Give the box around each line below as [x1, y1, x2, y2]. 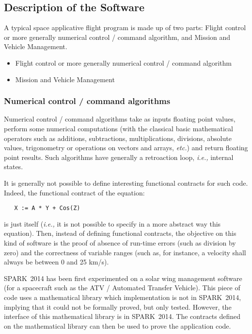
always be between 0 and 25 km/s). [4, 257, 109, 267]
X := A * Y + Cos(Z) [14, 205, 80, 212]
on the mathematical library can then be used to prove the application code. [4, 320, 231, 331]
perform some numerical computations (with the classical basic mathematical [4, 123, 233, 133]
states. [4, 161, 23, 172]
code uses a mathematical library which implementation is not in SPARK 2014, [4, 292, 241, 302]
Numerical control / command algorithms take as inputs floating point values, [4, 114, 236, 124]
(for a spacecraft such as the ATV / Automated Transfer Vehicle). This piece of [4, 282, 240, 293]
